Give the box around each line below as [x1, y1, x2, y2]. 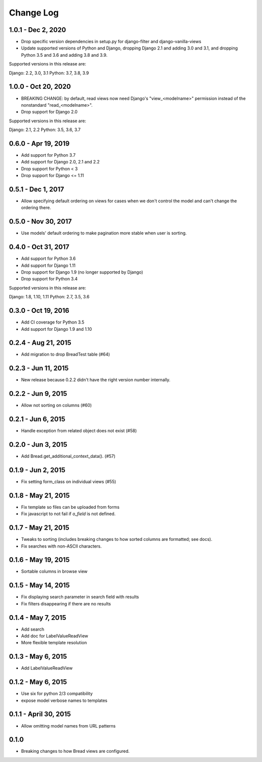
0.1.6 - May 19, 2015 [9, 556, 70, 564]
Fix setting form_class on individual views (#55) [21, 478, 116, 485]
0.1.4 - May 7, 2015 [9, 614, 66, 622]
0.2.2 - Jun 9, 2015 [9, 389, 67, 398]
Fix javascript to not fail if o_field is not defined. [21, 511, 116, 517]
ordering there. [21, 205, 51, 211]
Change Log [9, 7, 59, 18]
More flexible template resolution [21, 640, 87, 646]
